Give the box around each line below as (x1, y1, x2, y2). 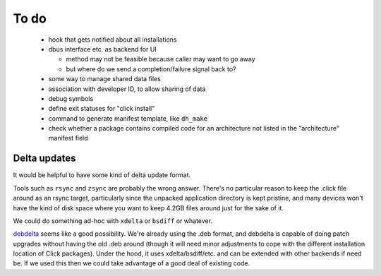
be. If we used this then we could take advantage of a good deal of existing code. (13, 259, 250, 268)
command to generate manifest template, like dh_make (48, 114, 208, 123)
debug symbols (48, 94, 94, 102)
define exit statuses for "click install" (48, 104, 155, 113)
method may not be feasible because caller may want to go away (66, 55, 255, 64)
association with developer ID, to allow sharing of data (48, 85, 206, 93)
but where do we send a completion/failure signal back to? (66, 64, 236, 73)
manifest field (48, 134, 88, 143)
